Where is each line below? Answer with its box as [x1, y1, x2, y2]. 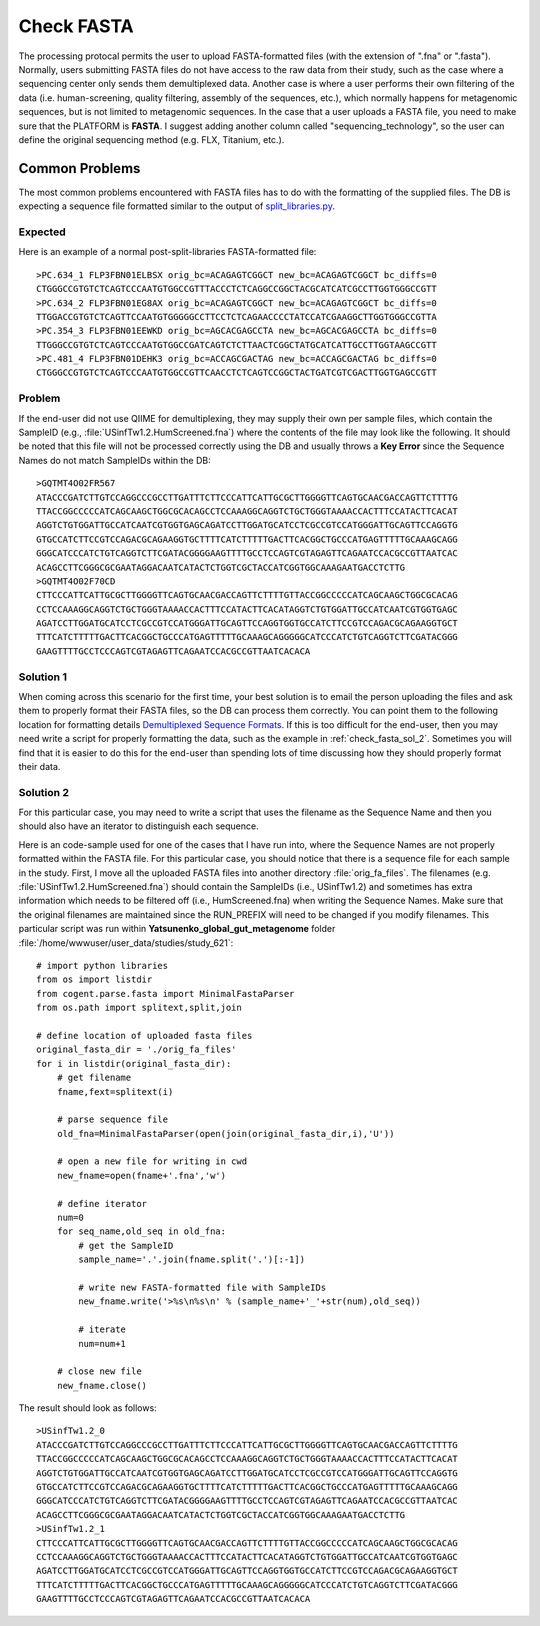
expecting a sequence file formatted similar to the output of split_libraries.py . [18, 200, 335, 212]
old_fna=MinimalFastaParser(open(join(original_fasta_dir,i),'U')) [56, 1128, 395, 1139]
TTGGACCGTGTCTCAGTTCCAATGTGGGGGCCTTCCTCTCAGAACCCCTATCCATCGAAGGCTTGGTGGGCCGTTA [36, 311, 437, 322]
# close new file [56, 1366, 142, 1377]
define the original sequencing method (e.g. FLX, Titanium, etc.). [18, 133, 285, 145]
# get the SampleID [78, 1240, 174, 1251]
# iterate [78, 1324, 127, 1335]
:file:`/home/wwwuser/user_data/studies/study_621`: [18, 936, 234, 949]
